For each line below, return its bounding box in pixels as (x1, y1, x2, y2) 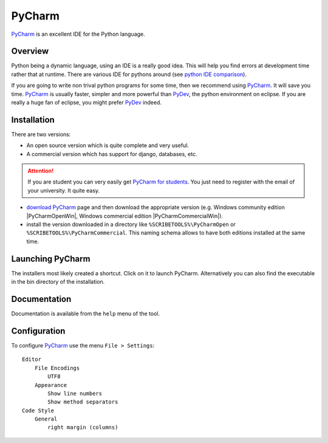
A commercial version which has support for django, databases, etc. (26, 150, 197, 157)
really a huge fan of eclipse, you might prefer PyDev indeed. (11, 99, 162, 106)
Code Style (22, 407, 55, 414)
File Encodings (34, 365, 80, 371)
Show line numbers (47, 390, 103, 397)
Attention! (27, 167, 54, 174)
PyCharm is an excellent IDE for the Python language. (11, 30, 145, 38)
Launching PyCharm (11, 253, 91, 264)
